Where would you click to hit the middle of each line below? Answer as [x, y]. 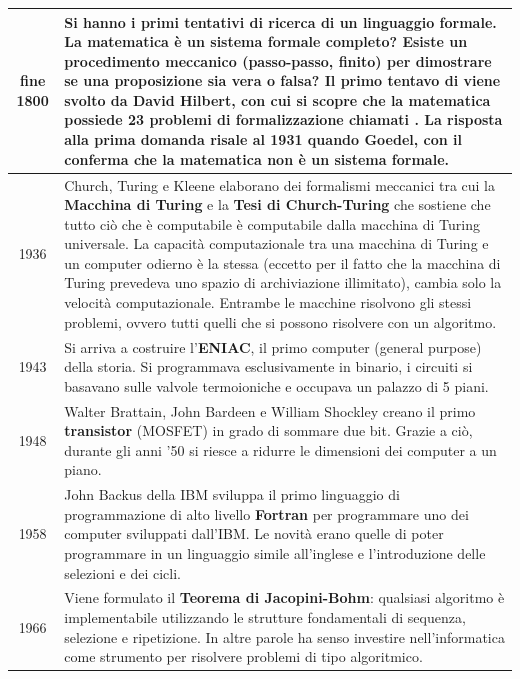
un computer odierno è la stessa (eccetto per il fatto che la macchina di [282, 262]
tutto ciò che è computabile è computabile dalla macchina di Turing [272, 223]
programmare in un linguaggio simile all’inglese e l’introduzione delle [275, 552]
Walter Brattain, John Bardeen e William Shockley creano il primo [270, 410]
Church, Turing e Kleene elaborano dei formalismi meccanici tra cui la [280, 184]
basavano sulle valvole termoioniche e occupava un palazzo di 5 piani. [276, 385]
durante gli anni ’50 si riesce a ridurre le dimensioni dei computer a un [280, 449]
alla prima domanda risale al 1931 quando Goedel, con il [263, 139]
